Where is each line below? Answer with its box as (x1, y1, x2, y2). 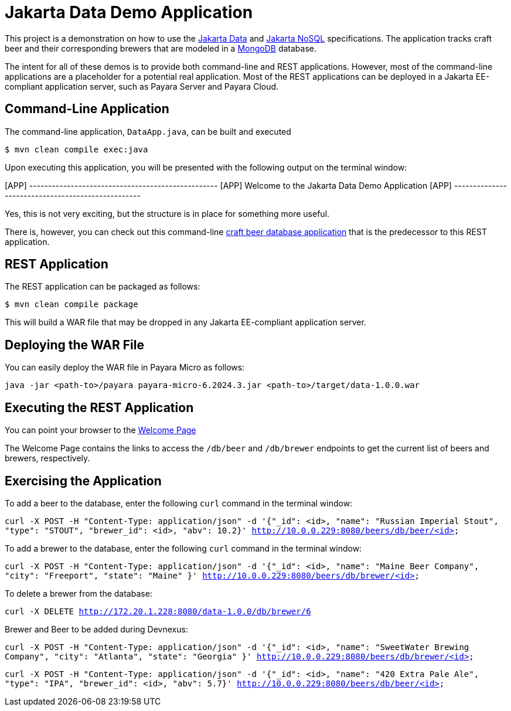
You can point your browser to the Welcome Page (5, 425, 196, 436)
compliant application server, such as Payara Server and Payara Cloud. (5, 81, 279, 91)
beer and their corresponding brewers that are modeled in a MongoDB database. (5, 43, 317, 53)
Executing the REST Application (5, 400, 194, 415)
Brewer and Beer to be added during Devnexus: (5, 624, 188, 634)
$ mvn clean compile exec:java (5, 144, 148, 154)
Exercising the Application (5, 473, 162, 488)
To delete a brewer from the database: (5, 588, 152, 598)
